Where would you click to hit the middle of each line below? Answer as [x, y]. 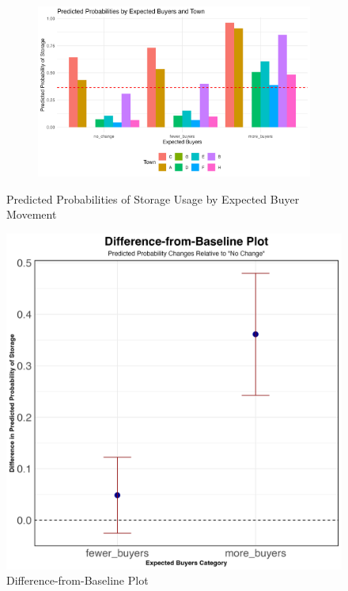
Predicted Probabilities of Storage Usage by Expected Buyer [153, 198]
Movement [32, 214]
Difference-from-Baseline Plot [78, 580]
